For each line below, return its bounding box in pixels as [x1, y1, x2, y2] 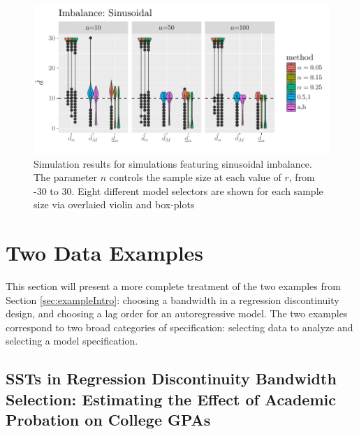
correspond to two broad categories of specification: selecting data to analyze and [6, 319, 353, 334]
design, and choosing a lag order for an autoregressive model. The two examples [6, 306, 348, 321]
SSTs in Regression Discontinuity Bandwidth [6, 368, 337, 389]
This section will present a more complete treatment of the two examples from [6, 279, 341, 294]
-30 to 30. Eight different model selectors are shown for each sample [34, 183, 323, 198]
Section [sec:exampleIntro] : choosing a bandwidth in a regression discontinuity [6, 292, 339, 307]
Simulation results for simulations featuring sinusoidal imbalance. [34, 156, 312, 171]
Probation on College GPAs [6, 409, 211, 431]
